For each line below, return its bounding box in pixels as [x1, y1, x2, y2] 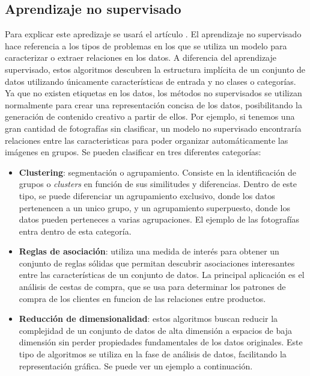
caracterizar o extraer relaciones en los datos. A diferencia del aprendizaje [5, 51, 277, 64]
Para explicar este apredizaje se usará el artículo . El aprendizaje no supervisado [5, 28, 302, 40]
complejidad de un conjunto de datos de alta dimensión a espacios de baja [19, 324, 292, 336]
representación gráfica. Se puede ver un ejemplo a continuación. [19, 359, 253, 372]
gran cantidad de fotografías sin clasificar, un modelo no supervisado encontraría [5, 122, 302, 134]
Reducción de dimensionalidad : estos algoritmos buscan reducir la [19, 312, 278, 325]
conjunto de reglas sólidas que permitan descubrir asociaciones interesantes [19, 256, 295, 269]
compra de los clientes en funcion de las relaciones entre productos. [19, 292, 266, 304]
